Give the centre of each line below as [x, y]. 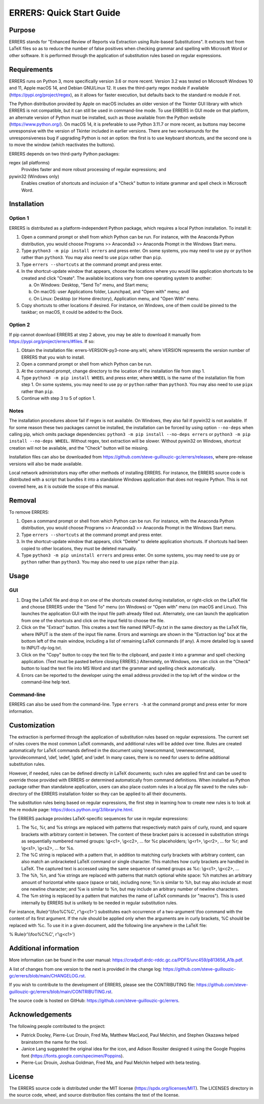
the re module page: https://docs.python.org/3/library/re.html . [71, 809]
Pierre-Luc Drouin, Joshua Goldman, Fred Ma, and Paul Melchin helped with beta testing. [111, 1062]
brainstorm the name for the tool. [55, 1042]
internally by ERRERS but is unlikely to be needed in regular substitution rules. [99, 903]
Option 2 [20, 325]
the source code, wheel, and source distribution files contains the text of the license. [94, 1095]
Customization [32, 725]
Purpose [22, 30]
